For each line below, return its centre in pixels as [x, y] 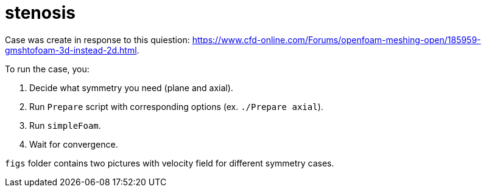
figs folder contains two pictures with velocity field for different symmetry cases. [170, 163]
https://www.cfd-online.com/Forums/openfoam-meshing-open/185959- [336, 39]
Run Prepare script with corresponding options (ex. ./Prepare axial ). [176, 106]
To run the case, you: [47, 69]
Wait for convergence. [74, 144]
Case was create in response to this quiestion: [97, 39]
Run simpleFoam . [65, 125]
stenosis [40, 13]
